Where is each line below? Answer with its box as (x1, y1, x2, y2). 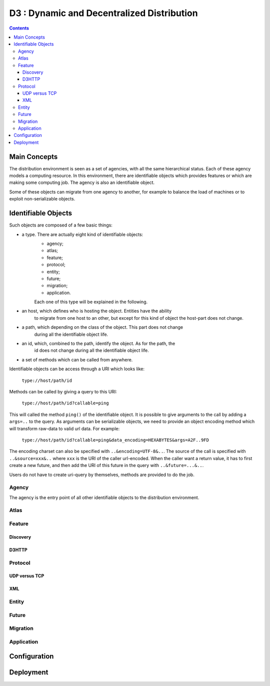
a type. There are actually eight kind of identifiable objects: (21, 231, 143, 238)
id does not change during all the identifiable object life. (34, 347, 149, 353)
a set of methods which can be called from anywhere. (21, 356, 133, 363)
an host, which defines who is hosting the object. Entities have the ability (21, 308, 172, 314)
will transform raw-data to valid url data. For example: (9, 425, 120, 431)
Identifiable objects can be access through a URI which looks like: (9, 366, 145, 372)
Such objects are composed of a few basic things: (9, 222, 112, 228)
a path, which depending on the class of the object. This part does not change (21, 324, 183, 330)
